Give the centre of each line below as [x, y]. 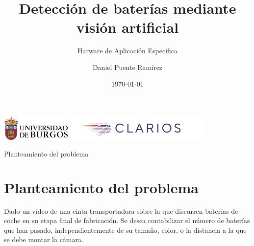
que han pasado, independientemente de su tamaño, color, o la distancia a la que [125, 230]
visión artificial [127, 27]
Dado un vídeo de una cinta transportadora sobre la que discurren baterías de [121, 211]
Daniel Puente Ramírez [127, 67]
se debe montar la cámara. [44, 239]
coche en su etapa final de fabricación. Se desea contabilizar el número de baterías [127, 220]
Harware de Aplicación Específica [127, 51]
